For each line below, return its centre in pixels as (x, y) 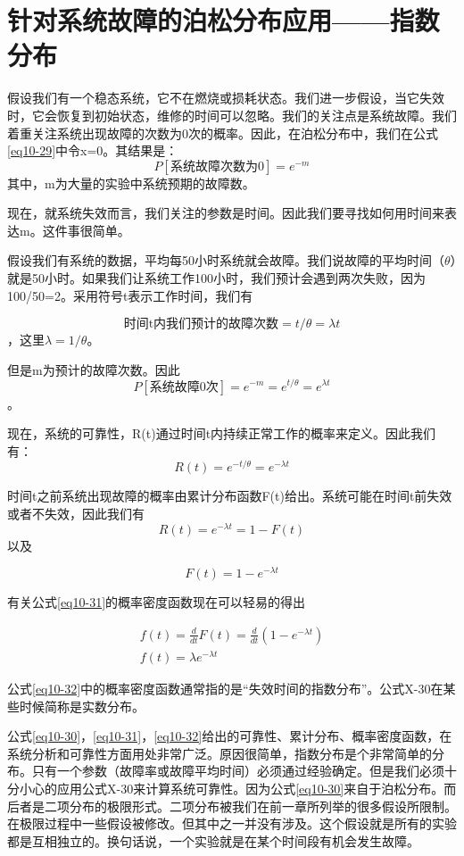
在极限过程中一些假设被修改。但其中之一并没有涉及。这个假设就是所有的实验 (232, 823)
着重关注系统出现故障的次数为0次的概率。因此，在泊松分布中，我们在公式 (223, 133)
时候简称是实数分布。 (82, 706)
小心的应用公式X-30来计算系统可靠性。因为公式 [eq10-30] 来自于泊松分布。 (232, 789)
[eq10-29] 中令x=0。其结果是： (93, 150)
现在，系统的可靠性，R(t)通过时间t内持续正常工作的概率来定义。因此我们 (222, 433)
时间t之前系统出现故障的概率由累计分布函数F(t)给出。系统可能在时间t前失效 (230, 496)
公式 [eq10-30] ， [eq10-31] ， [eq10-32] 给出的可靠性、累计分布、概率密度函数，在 (230, 736)
